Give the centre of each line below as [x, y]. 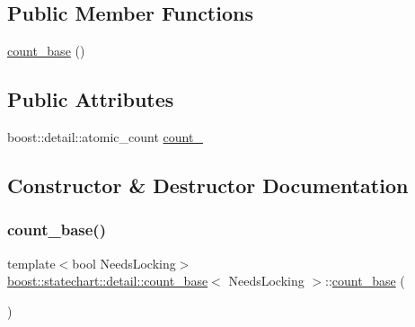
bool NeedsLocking [124, 263]
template [31, 263]
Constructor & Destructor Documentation [208, 185]
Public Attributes [91, 99]
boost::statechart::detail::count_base [108, 281]
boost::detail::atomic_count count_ [105, 137]
